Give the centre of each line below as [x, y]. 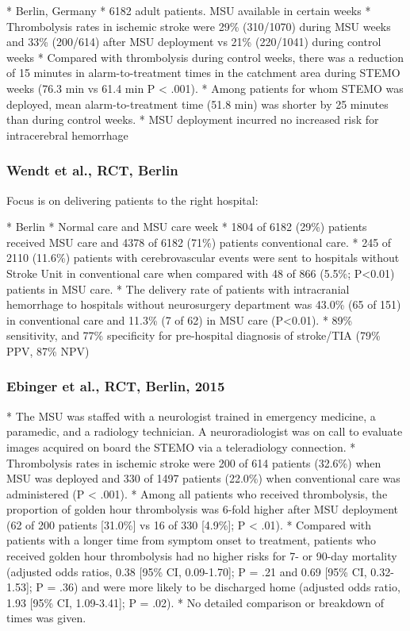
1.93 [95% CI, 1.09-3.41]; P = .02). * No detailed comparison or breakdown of [195, 602]
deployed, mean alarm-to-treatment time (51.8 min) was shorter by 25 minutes [197, 104]
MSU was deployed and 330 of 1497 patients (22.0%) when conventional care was [203, 478]
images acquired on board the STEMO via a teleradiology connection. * [181, 446]
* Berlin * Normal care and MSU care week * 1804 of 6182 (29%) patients [187, 227]
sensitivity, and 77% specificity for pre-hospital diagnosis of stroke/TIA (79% [194, 335]
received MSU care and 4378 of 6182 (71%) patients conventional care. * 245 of [199, 242]
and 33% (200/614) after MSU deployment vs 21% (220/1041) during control [194, 42]
